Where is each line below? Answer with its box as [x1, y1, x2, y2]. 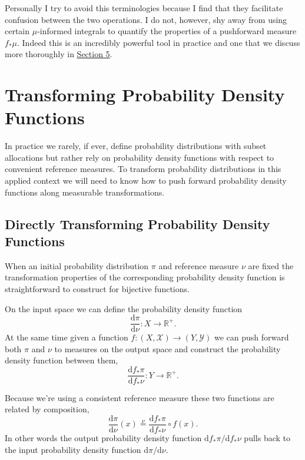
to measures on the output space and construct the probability [54, 342, 281, 355]
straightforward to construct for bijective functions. [5, 283, 190, 295]
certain [5, 25, 30, 37]
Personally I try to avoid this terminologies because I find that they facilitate [5, 2, 283, 14]
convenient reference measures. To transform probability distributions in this [5, 163, 281, 175]
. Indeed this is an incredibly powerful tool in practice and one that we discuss [17, 36, 300, 48]
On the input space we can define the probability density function [5, 302, 243, 315]
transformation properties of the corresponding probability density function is [5, 271, 285, 283]
